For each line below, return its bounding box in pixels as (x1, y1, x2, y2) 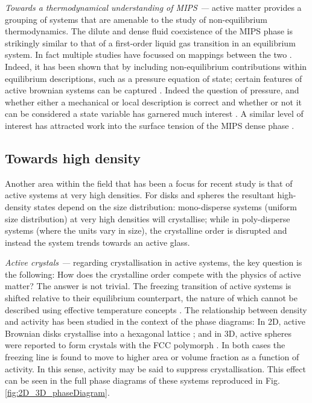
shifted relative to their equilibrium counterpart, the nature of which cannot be (5, 292, 298, 304)
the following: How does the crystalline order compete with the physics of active (5, 267, 301, 280)
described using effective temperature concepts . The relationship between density (5, 303, 307, 316)
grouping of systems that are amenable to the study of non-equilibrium (5, 13, 267, 25)
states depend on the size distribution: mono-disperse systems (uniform (34, 200, 297, 213)
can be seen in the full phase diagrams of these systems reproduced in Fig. (5, 374, 280, 387)
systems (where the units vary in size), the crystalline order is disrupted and (5, 224, 287, 237)
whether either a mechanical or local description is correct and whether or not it (5, 95, 302, 108)
